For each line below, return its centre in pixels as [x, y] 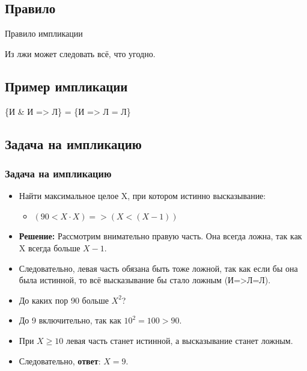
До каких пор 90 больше [64, 300]
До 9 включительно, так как [70, 320]
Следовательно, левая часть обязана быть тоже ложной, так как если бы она [158, 268]
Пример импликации [66, 86]
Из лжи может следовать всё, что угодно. [80, 53]
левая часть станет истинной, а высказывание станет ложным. [179, 340]
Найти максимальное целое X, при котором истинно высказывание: [142, 196]
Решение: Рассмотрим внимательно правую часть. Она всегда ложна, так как [160, 236]
